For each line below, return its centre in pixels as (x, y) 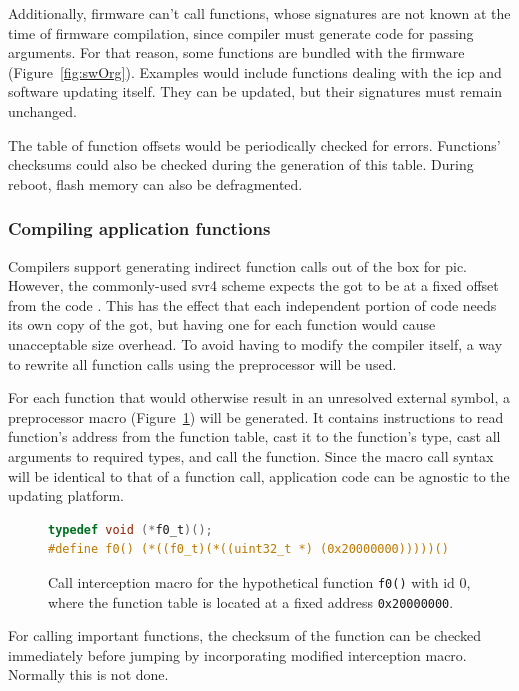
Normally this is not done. (88, 674)
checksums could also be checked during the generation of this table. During (241, 164)
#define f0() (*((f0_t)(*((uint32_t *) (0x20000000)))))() (248, 549)
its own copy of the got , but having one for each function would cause (222, 324)
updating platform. (66, 495)
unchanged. (42, 110)
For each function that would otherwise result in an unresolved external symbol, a (259, 397)
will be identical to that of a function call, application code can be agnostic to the (259, 475)
